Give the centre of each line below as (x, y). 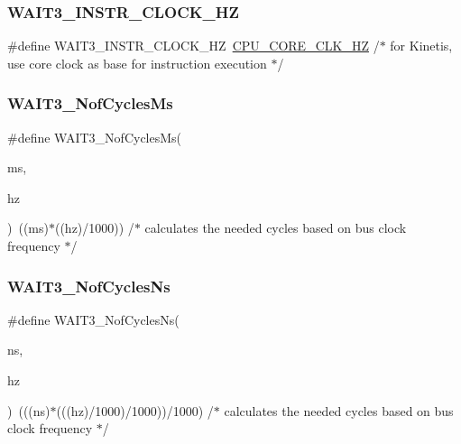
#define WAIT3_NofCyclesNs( (93, 319)
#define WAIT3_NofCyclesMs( (95, 137)
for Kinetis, (421, 46)
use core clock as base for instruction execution (137, 63)
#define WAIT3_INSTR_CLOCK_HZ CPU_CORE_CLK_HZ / (194, 46)
